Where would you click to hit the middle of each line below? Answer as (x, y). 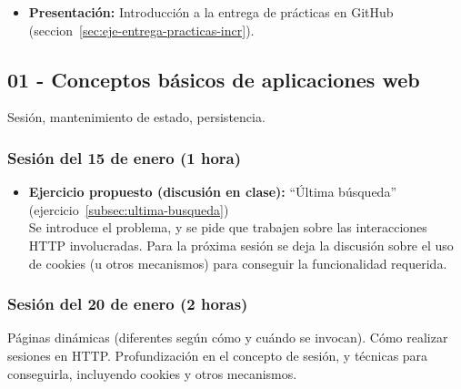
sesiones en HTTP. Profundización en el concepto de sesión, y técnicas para (218, 355)
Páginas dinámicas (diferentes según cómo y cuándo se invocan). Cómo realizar (228, 338)
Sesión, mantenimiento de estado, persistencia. (136, 117)
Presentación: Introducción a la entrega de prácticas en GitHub (211, 12)
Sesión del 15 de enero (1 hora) (125, 157)
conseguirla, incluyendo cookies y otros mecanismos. (152, 373)
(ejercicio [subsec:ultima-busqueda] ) (129, 209)
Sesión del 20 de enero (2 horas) (128, 304)
